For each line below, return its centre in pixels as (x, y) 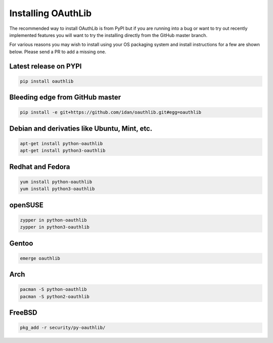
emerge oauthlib (40, 258)
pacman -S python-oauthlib (53, 289)
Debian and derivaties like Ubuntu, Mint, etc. (81, 128)
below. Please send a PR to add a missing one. (58, 52)
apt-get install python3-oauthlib (63, 151)
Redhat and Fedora (40, 167)
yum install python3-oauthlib (57, 189)
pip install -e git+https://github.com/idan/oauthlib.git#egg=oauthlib (111, 112)
